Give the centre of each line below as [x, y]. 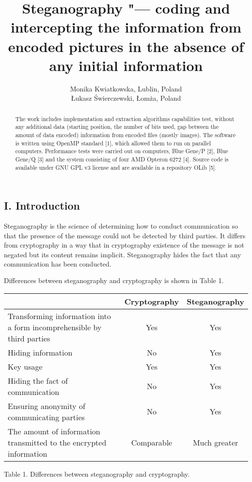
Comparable [152, 442]
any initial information [126, 65]
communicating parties [46, 417]
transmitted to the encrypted [57, 442]
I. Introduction [42, 205]
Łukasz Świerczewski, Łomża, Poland [126, 98]
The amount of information [54, 431]
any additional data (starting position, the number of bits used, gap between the [117, 127]
